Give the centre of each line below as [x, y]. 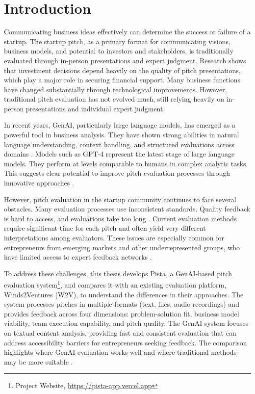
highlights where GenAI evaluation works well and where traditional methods [120, 352]
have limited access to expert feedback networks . [78, 257]
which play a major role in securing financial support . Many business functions [122, 80]
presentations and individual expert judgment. [95, 108]
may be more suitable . [38, 361]
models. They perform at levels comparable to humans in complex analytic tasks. [126, 163]
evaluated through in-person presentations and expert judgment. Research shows [125, 60]
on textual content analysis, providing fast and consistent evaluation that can [120, 333]
